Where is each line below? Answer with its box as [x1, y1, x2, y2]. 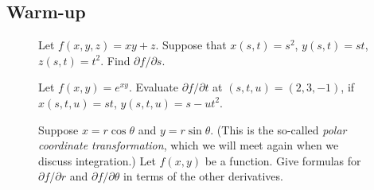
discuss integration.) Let [38, 152, 156, 169]
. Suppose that [155, 37, 227, 53]
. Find [100, 52, 131, 68]
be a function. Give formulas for [205, 152, 361, 169]
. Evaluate [128, 79, 178, 95]
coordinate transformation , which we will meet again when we [38, 137, 339, 153]
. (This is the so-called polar [210, 121, 347, 138]
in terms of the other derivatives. [123, 168, 283, 184]
